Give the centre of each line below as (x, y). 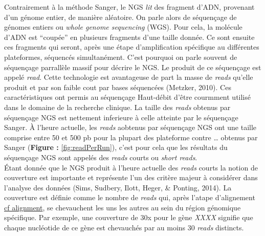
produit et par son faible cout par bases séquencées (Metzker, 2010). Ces (118, 87)
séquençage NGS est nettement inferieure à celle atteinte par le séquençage (121, 117)
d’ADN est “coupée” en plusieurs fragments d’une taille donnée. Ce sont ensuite (129, 37)
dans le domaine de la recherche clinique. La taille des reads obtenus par (117, 107)
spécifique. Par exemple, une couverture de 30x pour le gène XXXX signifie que (129, 217)
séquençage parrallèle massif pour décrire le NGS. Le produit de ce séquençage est (133, 67)
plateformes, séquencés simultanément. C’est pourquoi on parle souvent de (121, 57)
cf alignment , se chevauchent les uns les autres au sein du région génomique (123, 207)
